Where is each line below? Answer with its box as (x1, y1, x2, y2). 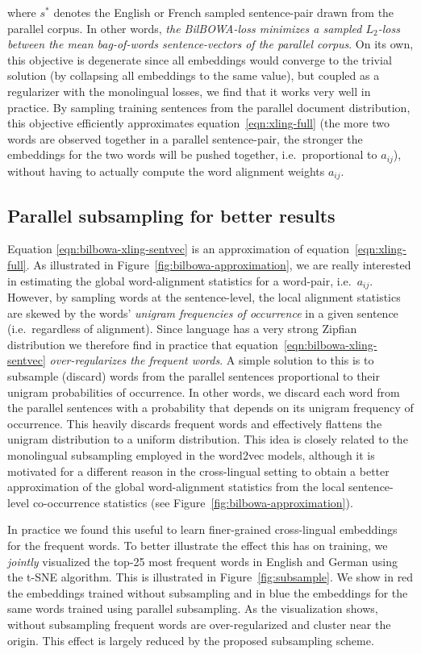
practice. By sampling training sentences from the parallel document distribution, (7, 98, 411, 115)
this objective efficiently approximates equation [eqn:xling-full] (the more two (7, 115, 390, 131)
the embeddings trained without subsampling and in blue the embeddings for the (7, 584, 408, 601)
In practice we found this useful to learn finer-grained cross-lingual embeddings (7, 521, 398, 538)
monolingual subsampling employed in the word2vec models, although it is (7, 447, 375, 464)
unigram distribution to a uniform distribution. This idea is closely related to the (7, 431, 408, 448)
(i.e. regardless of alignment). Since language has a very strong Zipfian (7, 320, 357, 337)
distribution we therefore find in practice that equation (7, 335, 278, 352)
